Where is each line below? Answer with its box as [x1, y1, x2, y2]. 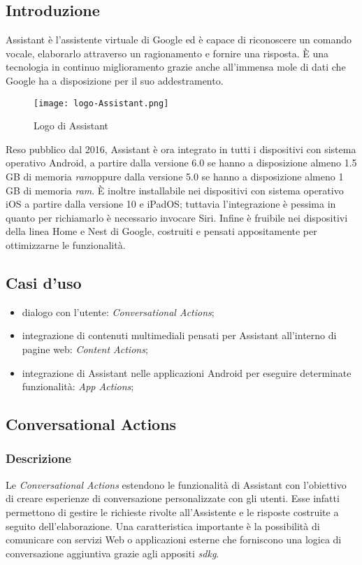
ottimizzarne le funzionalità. [6, 237, 126, 252]
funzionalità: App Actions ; [22, 379, 134, 394]
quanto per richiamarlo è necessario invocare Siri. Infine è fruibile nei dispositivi [6, 210, 348, 224]
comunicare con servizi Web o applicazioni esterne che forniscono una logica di [6, 532, 342, 547]
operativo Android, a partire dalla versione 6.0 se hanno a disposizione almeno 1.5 [6, 155, 357, 170]
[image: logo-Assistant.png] [34, 98, 169, 108]
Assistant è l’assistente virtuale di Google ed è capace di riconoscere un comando [6, 32, 352, 47]
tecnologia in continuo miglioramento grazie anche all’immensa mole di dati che [6, 59, 346, 74]
